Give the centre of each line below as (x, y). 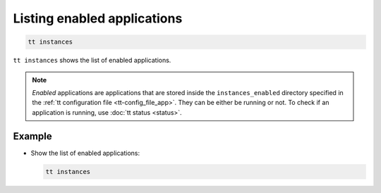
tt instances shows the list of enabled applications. (92, 61)
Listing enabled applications (98, 18)
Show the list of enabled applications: (85, 153)
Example (32, 136)
